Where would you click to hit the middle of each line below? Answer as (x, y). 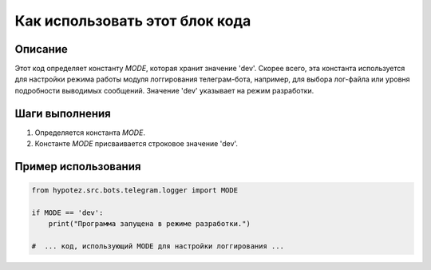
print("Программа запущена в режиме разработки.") (149, 224)
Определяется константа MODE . (90, 133)
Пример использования (78, 167)
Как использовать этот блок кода (133, 21)
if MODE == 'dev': (67, 212)
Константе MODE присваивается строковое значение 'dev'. (136, 144)
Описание (41, 49)
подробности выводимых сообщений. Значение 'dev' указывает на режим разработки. (164, 90)
